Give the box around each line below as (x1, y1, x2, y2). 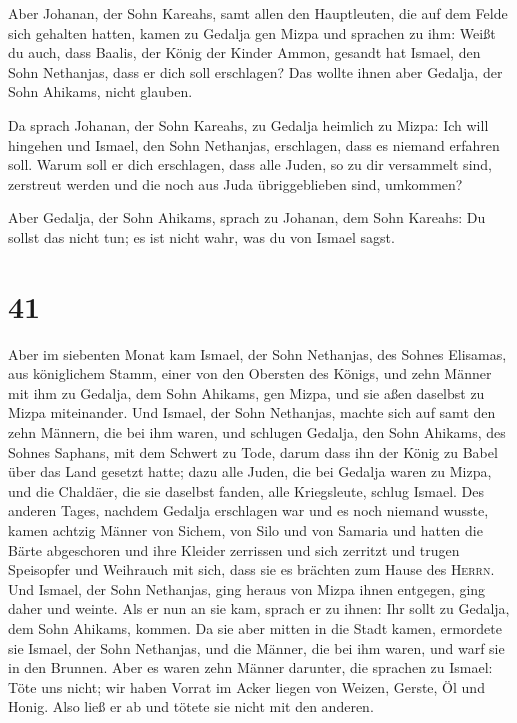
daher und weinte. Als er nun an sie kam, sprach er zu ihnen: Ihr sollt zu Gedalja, (8, 598, 510, 619)
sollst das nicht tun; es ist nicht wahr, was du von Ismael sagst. (8, 226, 395, 247)
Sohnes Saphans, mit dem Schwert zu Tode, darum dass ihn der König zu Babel (8, 441, 498, 462)
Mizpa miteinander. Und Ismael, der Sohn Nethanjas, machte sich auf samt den (8, 402, 496, 423)
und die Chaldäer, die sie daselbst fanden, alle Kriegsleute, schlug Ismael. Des (8, 480, 485, 501)
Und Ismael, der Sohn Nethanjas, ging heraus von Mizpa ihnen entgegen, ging (8, 578, 486, 599)
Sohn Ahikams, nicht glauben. (8, 81, 193, 102)
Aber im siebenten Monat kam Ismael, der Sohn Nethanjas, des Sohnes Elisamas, (8, 343, 507, 364)
